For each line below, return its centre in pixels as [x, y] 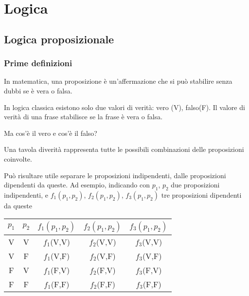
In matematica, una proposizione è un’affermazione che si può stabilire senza [118, 81]
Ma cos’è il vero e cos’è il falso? [51, 133]
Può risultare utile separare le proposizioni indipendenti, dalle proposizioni [115, 175]
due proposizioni [195, 185]
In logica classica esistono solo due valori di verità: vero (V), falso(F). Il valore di [124, 107]
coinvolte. [18, 158]
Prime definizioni [38, 63]
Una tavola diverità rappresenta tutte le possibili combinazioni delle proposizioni [124, 149]
